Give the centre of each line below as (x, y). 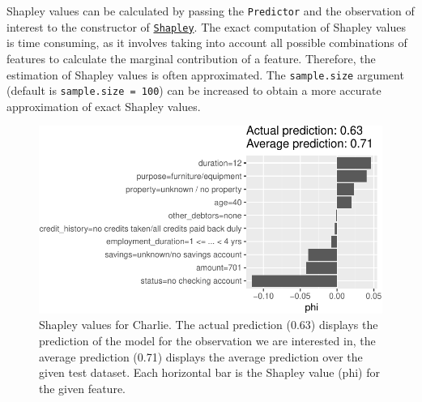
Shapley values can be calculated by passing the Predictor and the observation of (211, 11)
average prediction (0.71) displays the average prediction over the (201, 356)
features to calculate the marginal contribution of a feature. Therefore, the (191, 58)
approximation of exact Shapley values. (104, 106)
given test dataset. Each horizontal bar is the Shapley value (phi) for (209, 372)
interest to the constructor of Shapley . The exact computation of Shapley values (207, 26)
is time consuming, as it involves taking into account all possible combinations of (207, 43)
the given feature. (82, 388)
